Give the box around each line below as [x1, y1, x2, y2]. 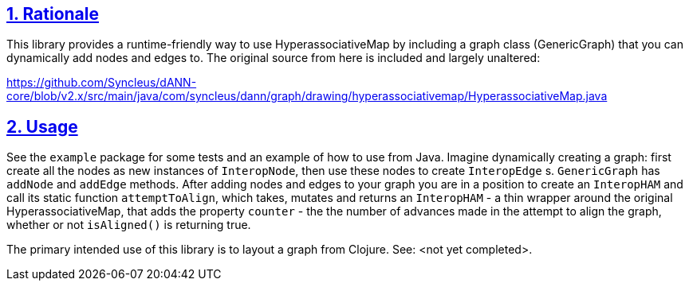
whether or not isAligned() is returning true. [6, 218, 251, 232]
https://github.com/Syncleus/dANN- [6, 76, 197, 90]
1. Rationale [6, 4, 100, 24]
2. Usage [6, 116, 78, 137]
